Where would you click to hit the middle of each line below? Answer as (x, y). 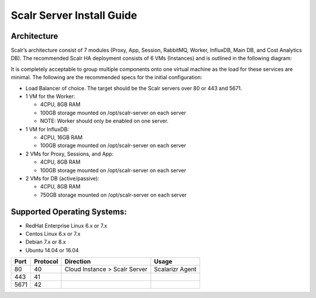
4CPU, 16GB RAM (61, 137)
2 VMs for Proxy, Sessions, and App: (70, 154)
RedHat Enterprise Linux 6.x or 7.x (66, 225)
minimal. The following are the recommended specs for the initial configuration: (107, 77)
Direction (78, 262)
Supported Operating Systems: (69, 211)
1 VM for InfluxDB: (47, 129)
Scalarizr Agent (175, 269)
